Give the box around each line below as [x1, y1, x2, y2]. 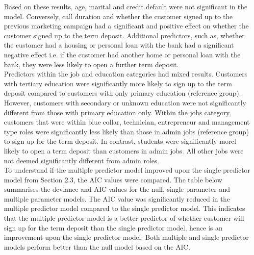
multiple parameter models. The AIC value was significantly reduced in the [4, 193, 230, 204]
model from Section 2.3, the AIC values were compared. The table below [4, 174, 223, 184]
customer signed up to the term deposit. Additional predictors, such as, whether [4, 30, 245, 40]
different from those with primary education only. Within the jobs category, [4, 107, 231, 117]
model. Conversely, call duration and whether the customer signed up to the [4, 11, 233, 21]
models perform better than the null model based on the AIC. [4, 241, 190, 252]
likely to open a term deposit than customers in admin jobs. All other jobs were [4, 145, 244, 155]
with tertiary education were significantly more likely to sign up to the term [4, 78, 232, 88]
